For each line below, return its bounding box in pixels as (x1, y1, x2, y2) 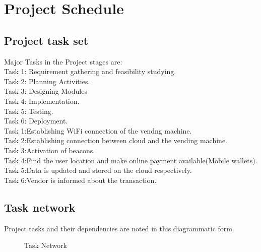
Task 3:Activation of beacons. (4, 145, 95, 155)
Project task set (4, 32, 89, 48)
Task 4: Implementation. (4, 95, 80, 106)
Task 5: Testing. (4, 105, 53, 116)
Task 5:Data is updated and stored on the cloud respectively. (4, 165, 192, 175)
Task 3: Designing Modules (4, 86, 87, 96)
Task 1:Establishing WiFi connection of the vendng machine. (4, 125, 192, 136)
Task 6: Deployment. (4, 115, 68, 126)
